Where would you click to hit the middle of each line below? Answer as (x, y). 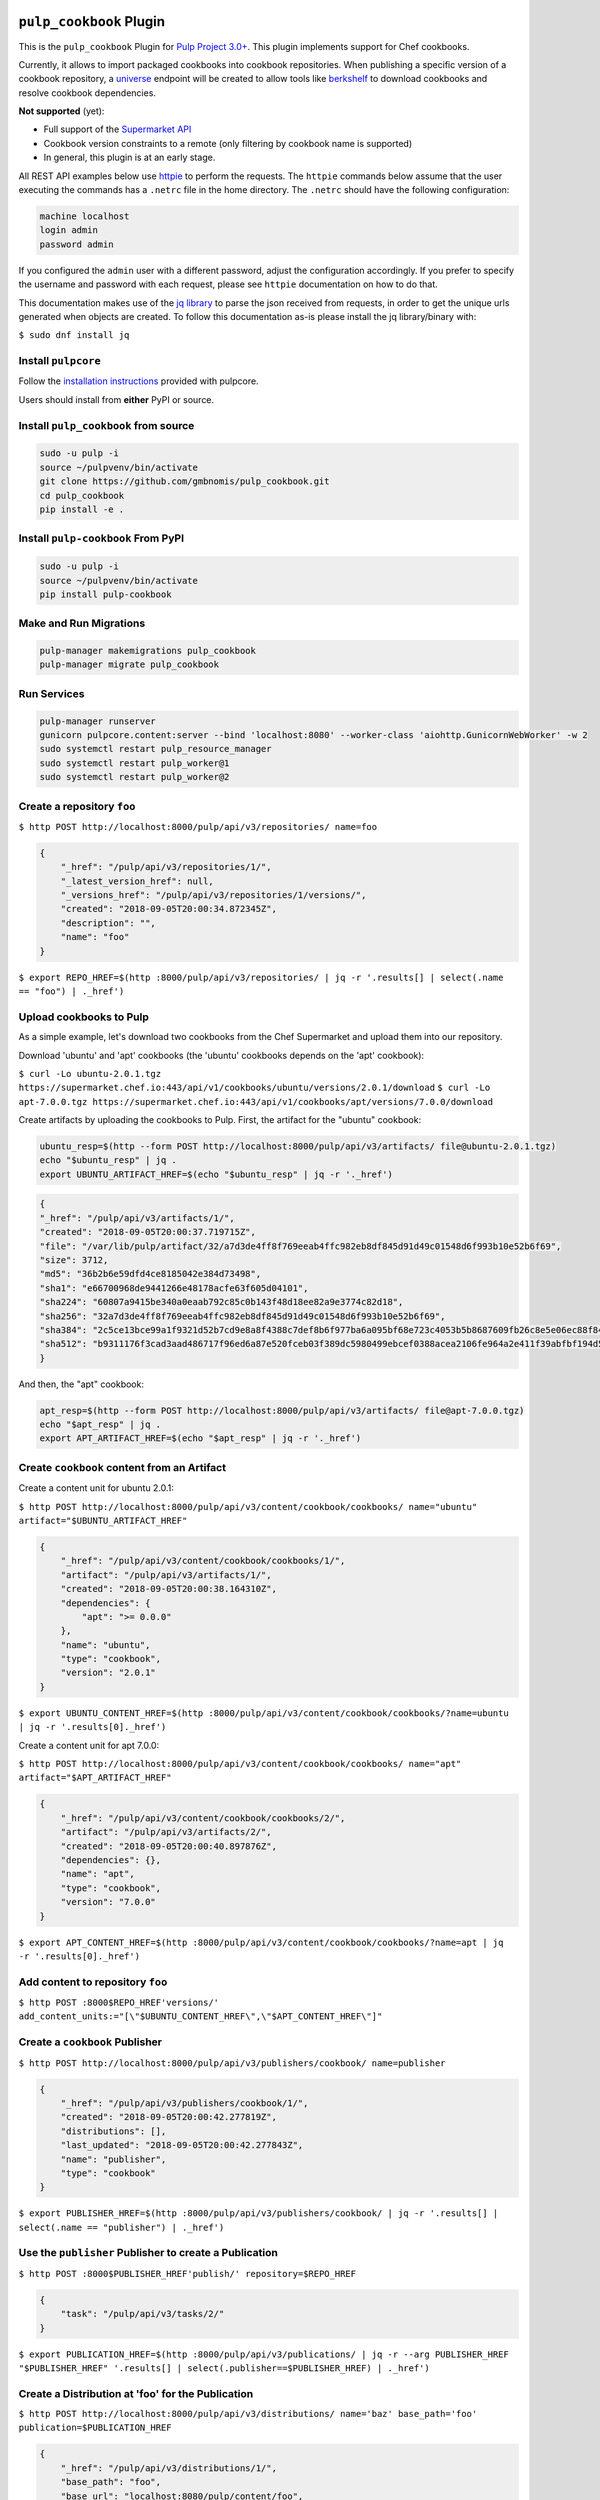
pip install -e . (82, 509)
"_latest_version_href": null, (137, 881)
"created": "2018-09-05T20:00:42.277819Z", (168, 2117)
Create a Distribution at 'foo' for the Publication (136, 2393)
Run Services (51, 693)
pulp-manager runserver (98, 721)
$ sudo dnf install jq (74, 335)
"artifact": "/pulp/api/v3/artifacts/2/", (166, 1832)
